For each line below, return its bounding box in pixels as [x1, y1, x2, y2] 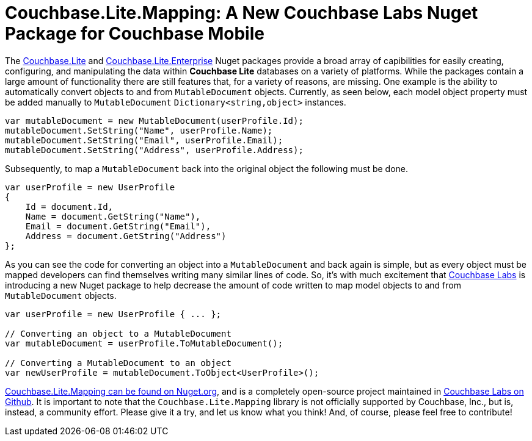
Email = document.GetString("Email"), [25, 221, 211, 231]
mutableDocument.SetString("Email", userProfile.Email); [5, 135, 283, 145]
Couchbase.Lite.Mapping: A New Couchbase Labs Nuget [5, 2, 478, 23]
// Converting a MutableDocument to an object [5, 357, 231, 368]
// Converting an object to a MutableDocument [5, 328, 231, 339]
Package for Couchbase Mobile [5, 23, 264, 44]
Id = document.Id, [25, 201, 114, 212]
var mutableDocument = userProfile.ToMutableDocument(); [5, 338, 283, 348]
